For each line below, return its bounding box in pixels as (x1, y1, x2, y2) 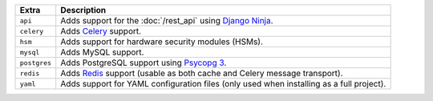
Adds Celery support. (60, 26, 142, 36)
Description (60, 5, 107, 15)
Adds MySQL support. (60, 46, 144, 58)
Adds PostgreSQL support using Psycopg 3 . (60, 57, 227, 68)
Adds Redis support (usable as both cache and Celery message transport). (60, 68, 344, 79)
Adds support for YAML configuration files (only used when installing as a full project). (60, 79, 386, 89)
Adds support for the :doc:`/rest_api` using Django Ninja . (60, 15, 273, 26)
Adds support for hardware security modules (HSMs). (60, 36, 264, 47)
